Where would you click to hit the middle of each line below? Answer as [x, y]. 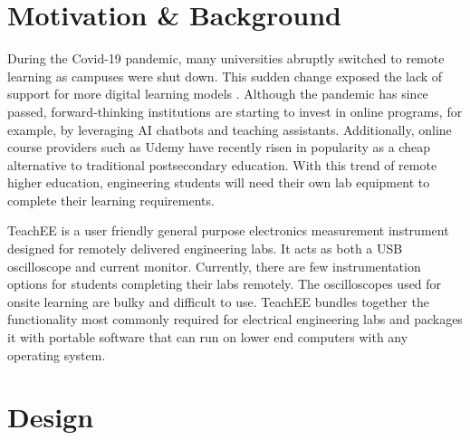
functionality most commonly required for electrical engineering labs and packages [235, 319]
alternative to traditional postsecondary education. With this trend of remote [222, 164]
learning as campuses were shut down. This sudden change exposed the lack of [225, 76]
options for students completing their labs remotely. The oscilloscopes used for [225, 284]
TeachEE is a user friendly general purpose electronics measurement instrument [228, 230]
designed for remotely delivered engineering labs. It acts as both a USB [205, 249]
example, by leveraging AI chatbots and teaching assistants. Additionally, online [230, 129]
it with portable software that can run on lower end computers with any [208, 337]
